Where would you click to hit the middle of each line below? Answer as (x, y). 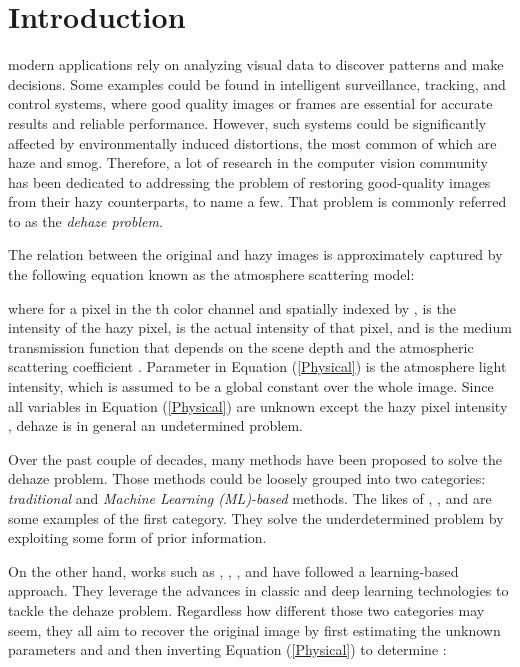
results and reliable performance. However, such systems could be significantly (247, 122)
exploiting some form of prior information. (137, 537)
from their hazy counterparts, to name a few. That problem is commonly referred (257, 201)
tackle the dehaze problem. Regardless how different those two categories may (246, 609)
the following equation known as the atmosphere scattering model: (211, 274)
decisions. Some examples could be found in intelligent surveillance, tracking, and (257, 83)
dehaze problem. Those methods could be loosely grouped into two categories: (247, 478)
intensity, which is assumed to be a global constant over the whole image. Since (251, 386)
